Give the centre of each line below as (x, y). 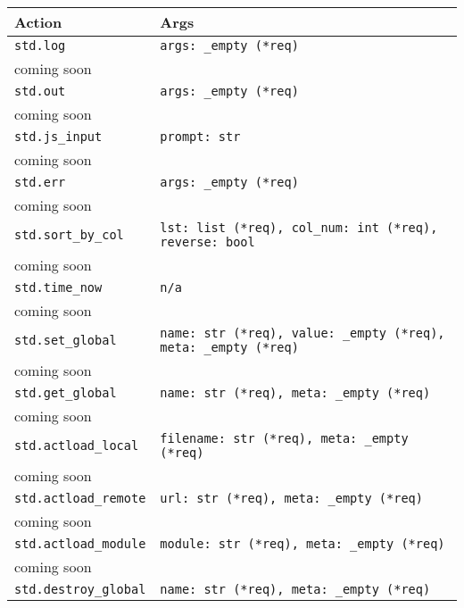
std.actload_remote (80, 498)
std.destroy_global (80, 589)
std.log (40, 46)
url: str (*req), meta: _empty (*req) (291, 498)
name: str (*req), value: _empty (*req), (302, 333)
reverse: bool (207, 242)
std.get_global (66, 393)
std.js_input (58, 137)
